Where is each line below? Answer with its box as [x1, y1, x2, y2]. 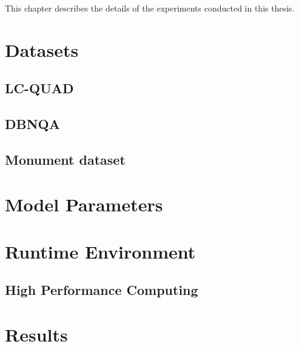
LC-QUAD [5, 79, 74, 97]
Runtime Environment [5, 239, 196, 263]
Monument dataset [5, 150, 126, 168]
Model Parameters [5, 191, 163, 216]
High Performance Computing [5, 280, 198, 299]
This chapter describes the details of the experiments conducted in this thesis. [5, 2, 295, 14]
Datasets [5, 37, 79, 62]
